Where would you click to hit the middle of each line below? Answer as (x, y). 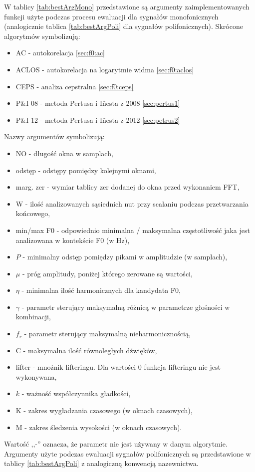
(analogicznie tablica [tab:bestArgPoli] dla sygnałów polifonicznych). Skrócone (124, 26)
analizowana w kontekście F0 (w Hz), (73, 240)
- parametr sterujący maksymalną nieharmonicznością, (107, 334)
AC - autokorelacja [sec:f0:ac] (60, 53)
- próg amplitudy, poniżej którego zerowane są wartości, (107, 273)
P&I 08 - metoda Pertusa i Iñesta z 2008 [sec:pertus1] (98, 103)
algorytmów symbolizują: (42, 36)
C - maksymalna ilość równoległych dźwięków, (86, 350)
